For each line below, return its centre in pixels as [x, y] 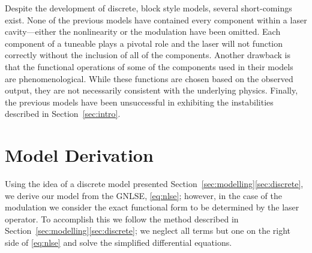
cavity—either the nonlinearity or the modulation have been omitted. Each [143, 31]
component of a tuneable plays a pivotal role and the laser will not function [144, 43]
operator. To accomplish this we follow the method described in [122, 219]
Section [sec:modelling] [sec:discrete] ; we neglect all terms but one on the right [148, 231]
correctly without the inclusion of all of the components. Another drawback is [148, 55]
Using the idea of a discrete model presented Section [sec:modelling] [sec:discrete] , [154, 184]
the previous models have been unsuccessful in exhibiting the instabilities [139, 102]
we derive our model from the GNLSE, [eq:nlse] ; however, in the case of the [144, 195]
